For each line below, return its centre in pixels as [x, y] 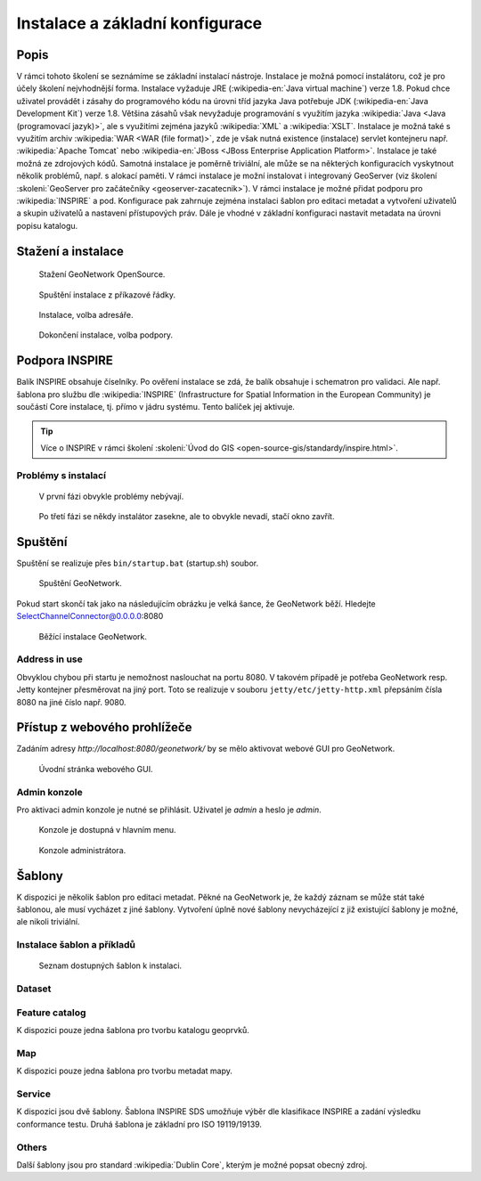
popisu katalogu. [47, 225]
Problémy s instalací [61, 475]
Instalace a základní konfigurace [139, 23]
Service [33, 1094]
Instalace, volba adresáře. [86, 314]
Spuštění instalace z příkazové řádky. [107, 295]
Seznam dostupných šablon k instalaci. [110, 965]
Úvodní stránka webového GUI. [96, 769]
